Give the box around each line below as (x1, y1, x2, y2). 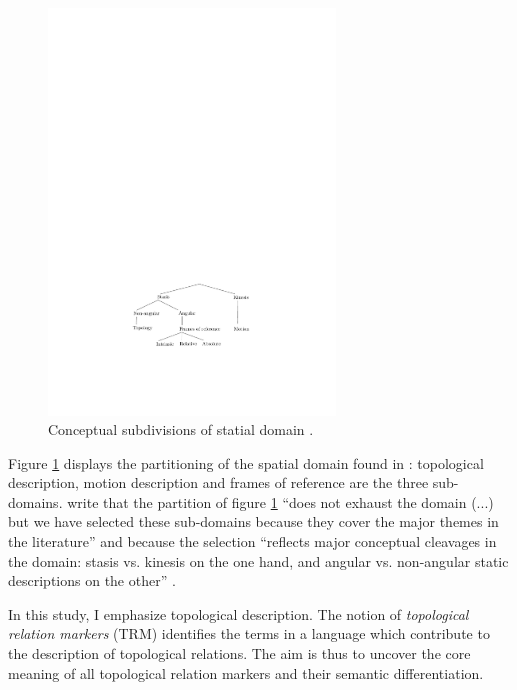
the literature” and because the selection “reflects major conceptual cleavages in (8, 531, 497, 552)
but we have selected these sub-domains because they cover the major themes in (8, 511, 499, 532)
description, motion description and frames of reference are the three (8, 472, 429, 493)
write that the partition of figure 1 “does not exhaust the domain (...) (67, 491, 494, 512)
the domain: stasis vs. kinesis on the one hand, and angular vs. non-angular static (8, 550, 509, 571)
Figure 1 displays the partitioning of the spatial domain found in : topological (8, 452, 484, 473)
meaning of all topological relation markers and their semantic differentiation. (8, 662, 484, 683)
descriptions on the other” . (8, 570, 176, 591)
